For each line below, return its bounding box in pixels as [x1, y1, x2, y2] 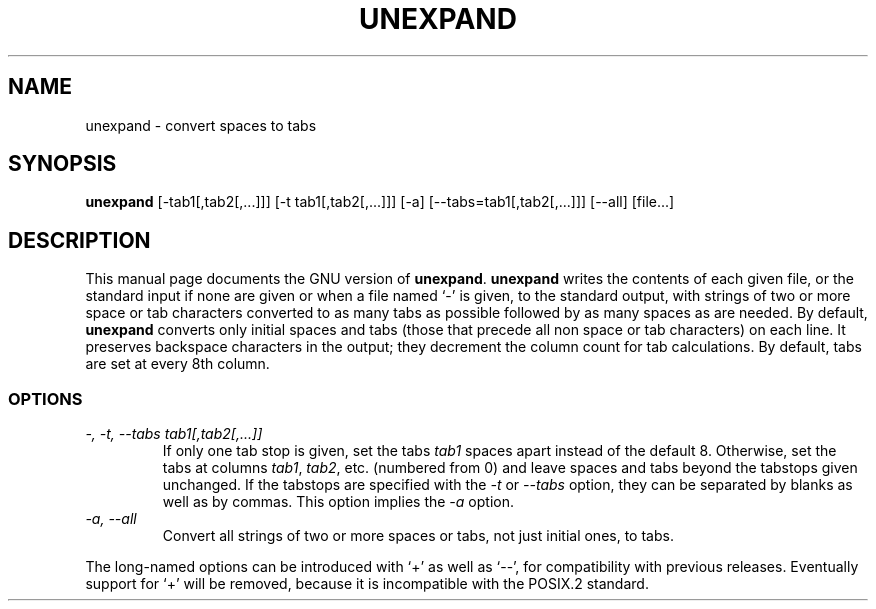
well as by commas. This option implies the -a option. [162, 493, 514, 511]
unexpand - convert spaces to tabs [85, 116, 317, 134]
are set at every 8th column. [85, 355, 270, 373]
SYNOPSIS [8, 151, 117, 177]
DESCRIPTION [8, 227, 151, 253]
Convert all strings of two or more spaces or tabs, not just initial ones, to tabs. [162, 527, 674, 545]
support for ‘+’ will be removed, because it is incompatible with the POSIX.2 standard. [85, 575, 649, 593]
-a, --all [85, 510, 137, 528]
